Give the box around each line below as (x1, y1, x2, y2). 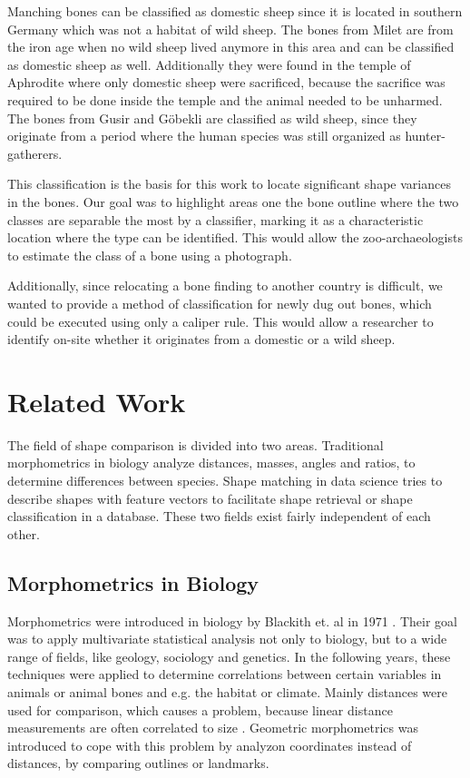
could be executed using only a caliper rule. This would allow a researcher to (7, 311, 434, 330)
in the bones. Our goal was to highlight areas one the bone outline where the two (7, 192, 459, 211)
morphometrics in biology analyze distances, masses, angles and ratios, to (7, 453, 416, 472)
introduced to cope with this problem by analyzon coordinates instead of (7, 735, 412, 754)
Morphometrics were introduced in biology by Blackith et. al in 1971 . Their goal (7, 611, 457, 630)
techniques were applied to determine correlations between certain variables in (7, 665, 442, 684)
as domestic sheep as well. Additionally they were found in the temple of (7, 54, 411, 74)
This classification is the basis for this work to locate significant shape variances (7, 174, 451, 193)
